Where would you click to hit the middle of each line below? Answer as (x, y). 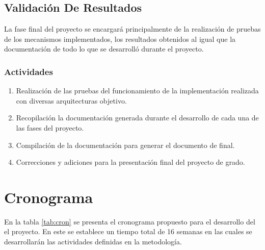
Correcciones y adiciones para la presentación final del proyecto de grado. (130, 162)
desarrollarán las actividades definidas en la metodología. (93, 242)
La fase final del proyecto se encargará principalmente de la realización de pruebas (132, 29)
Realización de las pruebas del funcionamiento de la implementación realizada (137, 91)
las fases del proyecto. (50, 127)
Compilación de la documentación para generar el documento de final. (125, 145)
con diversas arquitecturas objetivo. (71, 100)
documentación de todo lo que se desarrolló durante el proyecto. (104, 49)
